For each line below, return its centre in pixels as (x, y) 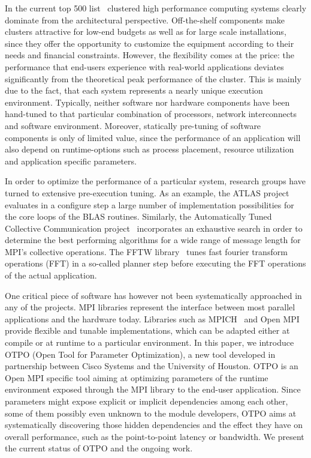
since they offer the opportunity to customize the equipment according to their (150, 43)
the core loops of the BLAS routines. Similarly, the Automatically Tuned (138, 216)
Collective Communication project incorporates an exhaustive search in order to (154, 228)
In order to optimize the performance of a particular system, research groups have (155, 181)
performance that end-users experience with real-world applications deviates (144, 66)
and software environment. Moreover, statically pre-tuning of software (133, 125)
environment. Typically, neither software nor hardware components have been (147, 102)
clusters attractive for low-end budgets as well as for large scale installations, (146, 32)
